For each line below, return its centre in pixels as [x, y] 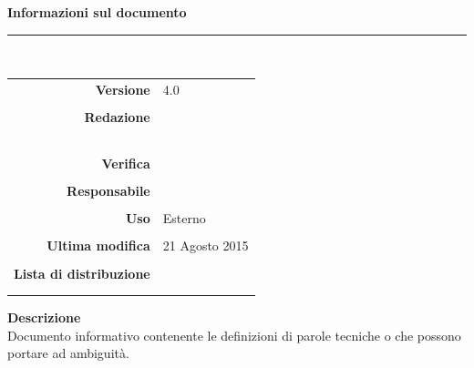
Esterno [184, 218]
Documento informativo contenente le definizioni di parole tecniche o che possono [234, 335]
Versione [123, 89]
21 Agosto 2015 [206, 245]
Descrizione [44, 317]
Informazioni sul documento [97, 12]
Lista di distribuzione [82, 273]
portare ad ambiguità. [68, 353]
